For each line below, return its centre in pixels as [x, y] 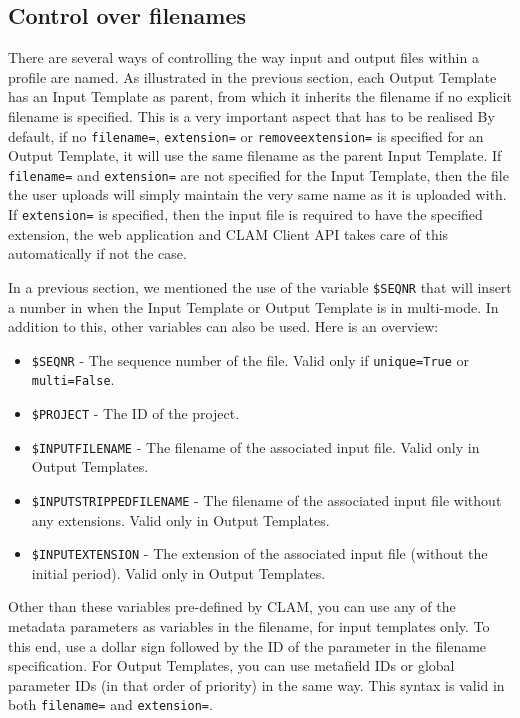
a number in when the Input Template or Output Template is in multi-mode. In [253, 306]
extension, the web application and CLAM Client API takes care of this [228, 233]
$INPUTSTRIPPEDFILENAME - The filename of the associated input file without [266, 499]
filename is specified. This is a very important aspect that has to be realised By [251, 115]
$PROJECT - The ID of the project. [135, 413]
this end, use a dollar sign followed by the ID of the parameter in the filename [247, 645]
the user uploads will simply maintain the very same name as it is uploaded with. [257, 194]
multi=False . [73, 379]
